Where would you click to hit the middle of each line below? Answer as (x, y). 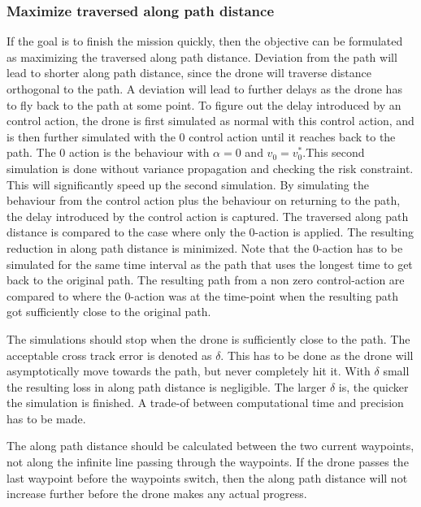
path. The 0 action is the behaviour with (108, 152)
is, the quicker (373, 386)
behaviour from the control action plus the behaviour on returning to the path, (204, 200)
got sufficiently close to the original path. (109, 312)
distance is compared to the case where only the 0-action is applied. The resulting (210, 232)
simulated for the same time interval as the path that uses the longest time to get (210, 264)
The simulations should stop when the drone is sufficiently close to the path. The (208, 338)
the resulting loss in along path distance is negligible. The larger (167, 386)
